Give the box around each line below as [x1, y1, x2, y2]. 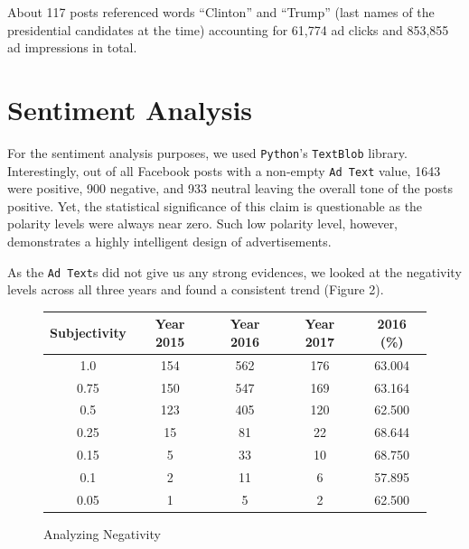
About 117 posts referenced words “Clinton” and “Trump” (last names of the [7, 3, 435, 21]
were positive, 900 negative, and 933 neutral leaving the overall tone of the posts [7, 179, 454, 198]
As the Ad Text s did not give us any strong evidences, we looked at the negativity [7, 262, 462, 281]
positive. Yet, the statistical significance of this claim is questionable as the [7, 196, 423, 215]
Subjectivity [50, 323, 127, 342]
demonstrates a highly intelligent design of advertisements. [7, 232, 332, 250]
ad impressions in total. [7, 38, 137, 57]
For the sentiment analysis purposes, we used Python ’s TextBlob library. [7, 143, 408, 162]
